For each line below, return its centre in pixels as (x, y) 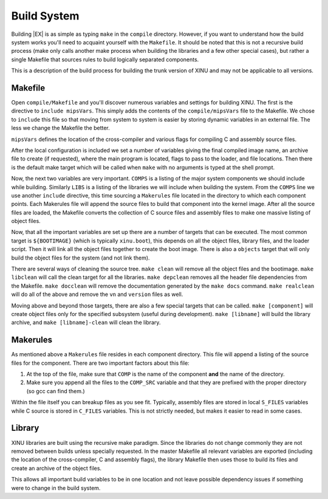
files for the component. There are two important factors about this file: (100, 363)
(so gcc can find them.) (56, 391)
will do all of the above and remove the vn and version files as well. (97, 294)
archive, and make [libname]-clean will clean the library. (86, 323)
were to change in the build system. (56, 488)
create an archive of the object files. (56, 468)
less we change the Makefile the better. (61, 128)
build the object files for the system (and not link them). (80, 258)
